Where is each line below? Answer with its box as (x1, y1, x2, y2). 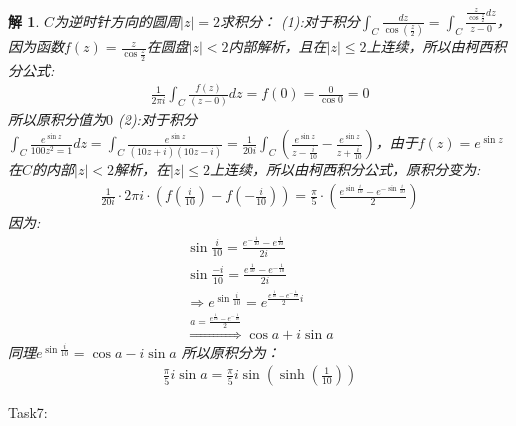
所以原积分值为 (8, 108, 106, 129)
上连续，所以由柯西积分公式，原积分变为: (209, 159, 481, 180)
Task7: (8, 402, 48, 423)
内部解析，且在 (228, 36, 327, 57)
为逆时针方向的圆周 (54, 10, 180, 31)
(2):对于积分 (118, 108, 197, 129)
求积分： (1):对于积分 (219, 10, 360, 31)
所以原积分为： (181, 341, 280, 362)
